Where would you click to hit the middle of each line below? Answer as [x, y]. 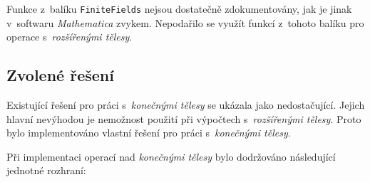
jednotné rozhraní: [46, 170]
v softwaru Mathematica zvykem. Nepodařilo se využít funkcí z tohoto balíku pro [185, 22]
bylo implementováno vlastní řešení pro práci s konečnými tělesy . [149, 133]
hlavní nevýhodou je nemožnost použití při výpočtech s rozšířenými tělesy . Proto [184, 118]
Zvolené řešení [60, 75]
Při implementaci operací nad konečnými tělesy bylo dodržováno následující [171, 156]
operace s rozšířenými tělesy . [70, 37]
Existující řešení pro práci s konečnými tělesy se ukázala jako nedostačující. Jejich [186, 105]
